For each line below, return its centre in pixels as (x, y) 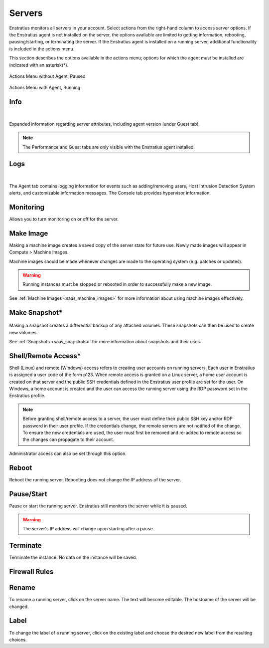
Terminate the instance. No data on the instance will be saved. (73, 557)
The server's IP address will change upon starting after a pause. (88, 529)
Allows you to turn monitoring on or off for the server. (64, 219)
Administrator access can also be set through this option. (68, 453)
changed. (19, 607)
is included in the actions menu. (42, 49)
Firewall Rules (31, 572)
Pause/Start (28, 494)
